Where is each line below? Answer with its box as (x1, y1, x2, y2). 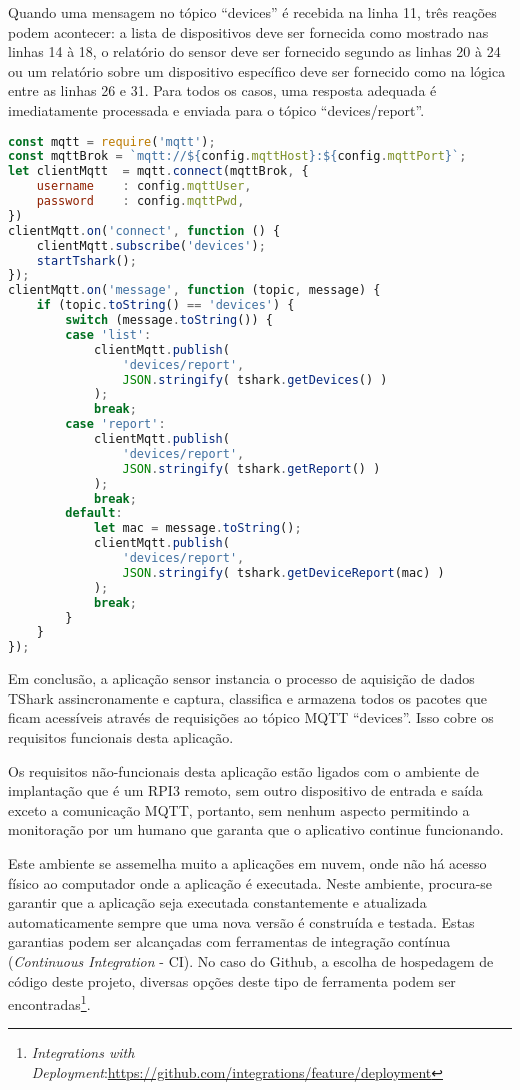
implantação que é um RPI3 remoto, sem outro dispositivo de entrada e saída (8, 780, 483, 801)
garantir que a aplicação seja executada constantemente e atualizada (8, 892, 427, 913)
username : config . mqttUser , (36, 179, 252, 194)
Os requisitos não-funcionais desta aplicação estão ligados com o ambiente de (8, 760, 480, 781)
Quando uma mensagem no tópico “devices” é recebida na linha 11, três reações (8, 2, 497, 22)
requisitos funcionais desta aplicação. (8, 726, 234, 747)
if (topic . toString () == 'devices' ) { (36, 298, 295, 313)
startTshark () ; (36, 253, 137, 268)
